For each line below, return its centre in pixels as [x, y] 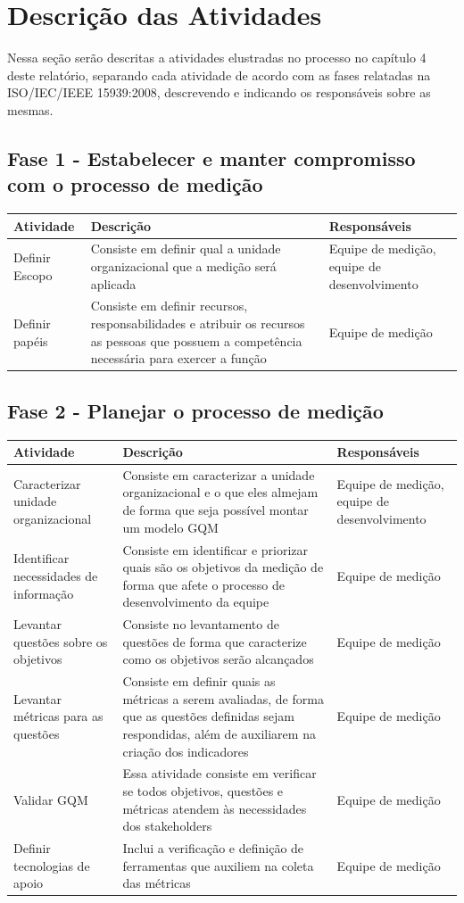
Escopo [33, 274]
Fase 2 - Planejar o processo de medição [195, 410]
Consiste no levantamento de [201, 624]
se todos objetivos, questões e [203, 790]
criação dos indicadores [186, 751]
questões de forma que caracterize [215, 641]
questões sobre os [61, 641]
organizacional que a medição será [183, 266]
